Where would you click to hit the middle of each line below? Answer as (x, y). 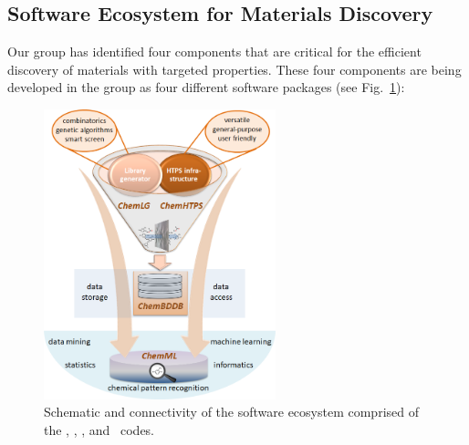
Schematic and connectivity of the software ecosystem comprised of (231, 412)
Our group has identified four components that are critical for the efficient (214, 52)
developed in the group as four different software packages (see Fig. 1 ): (206, 87)
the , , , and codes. (99, 429)
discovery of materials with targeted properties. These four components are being (234, 69)
